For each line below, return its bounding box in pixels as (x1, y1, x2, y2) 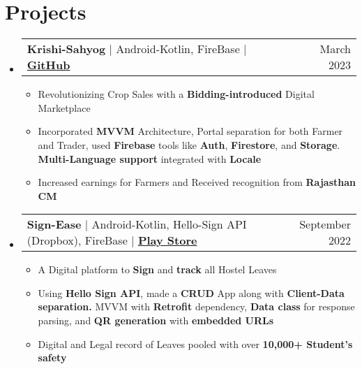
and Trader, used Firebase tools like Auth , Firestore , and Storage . (38, 137, 340, 152)
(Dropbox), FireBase (27, 232, 128, 249)
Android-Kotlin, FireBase (116, 41, 240, 57)
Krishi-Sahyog (27, 41, 106, 57)
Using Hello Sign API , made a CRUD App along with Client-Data (38, 285, 345, 300)
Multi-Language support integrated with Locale (38, 151, 262, 166)
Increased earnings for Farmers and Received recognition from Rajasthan (38, 175, 356, 189)
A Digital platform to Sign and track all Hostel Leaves (38, 262, 277, 277)
